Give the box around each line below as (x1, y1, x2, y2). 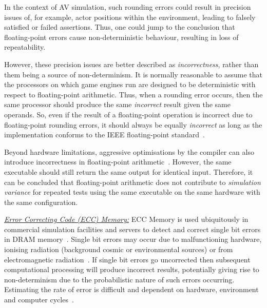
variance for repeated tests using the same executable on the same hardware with (4, 187, 260, 197)
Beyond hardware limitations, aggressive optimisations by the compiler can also (4, 146, 254, 157)
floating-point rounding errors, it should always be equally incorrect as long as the (4, 119, 262, 130)
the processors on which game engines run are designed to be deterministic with (4, 79, 256, 90)
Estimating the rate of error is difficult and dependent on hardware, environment (4, 284, 259, 295)
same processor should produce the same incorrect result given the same (4, 99, 231, 110)
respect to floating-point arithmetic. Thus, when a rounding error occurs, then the (4, 89, 263, 99)
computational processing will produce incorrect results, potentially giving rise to (4, 264, 259, 275)
